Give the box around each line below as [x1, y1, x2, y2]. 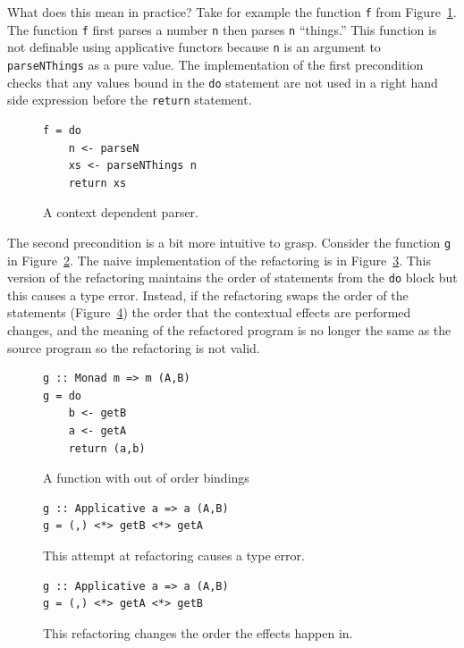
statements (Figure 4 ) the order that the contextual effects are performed [7, 303, 411, 322]
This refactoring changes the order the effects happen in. [43, 623, 353, 642]
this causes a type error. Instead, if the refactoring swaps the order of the [7, 285, 409, 304]
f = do [43, 123, 81, 137]
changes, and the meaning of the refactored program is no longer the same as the [7, 321, 451, 339]
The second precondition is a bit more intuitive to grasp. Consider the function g [7, 232, 451, 251]
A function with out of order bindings [43, 468, 249, 487]
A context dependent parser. [43, 203, 198, 222]
